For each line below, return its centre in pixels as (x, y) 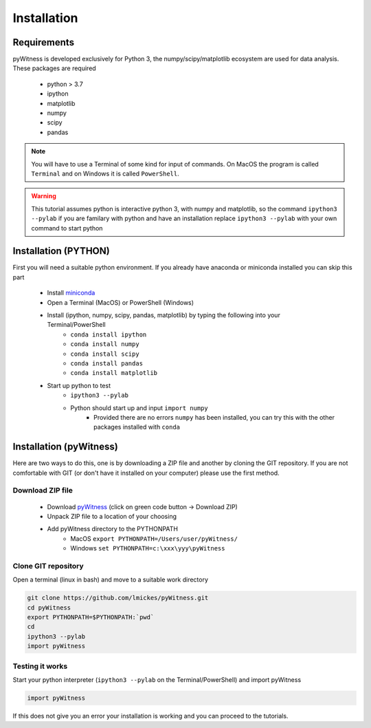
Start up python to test (79, 385)
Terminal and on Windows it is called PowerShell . (105, 173)
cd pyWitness (49, 608)
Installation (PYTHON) (61, 251)
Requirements (44, 42)
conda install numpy (105, 344)
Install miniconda (71, 293)
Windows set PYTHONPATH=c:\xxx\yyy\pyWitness (148, 548)
